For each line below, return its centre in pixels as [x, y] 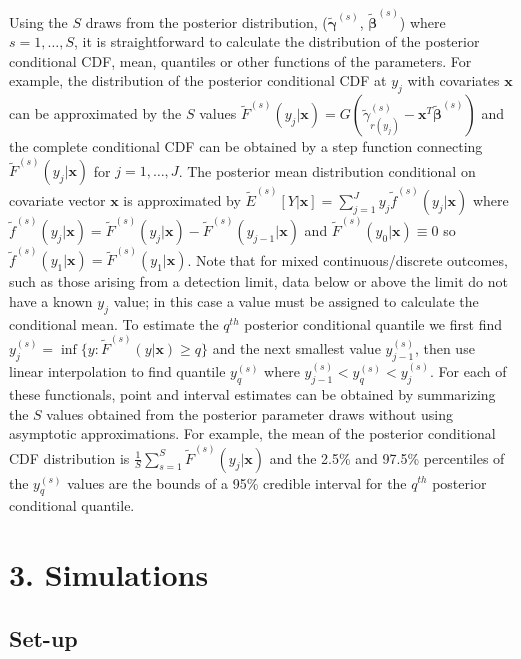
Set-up [43, 637]
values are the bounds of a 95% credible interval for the [237, 482]
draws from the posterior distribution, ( [206, 21]
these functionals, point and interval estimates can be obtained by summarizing [252, 394]
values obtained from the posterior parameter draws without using [249, 413]
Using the [38, 21]
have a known [51, 301]
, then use [444, 348]
